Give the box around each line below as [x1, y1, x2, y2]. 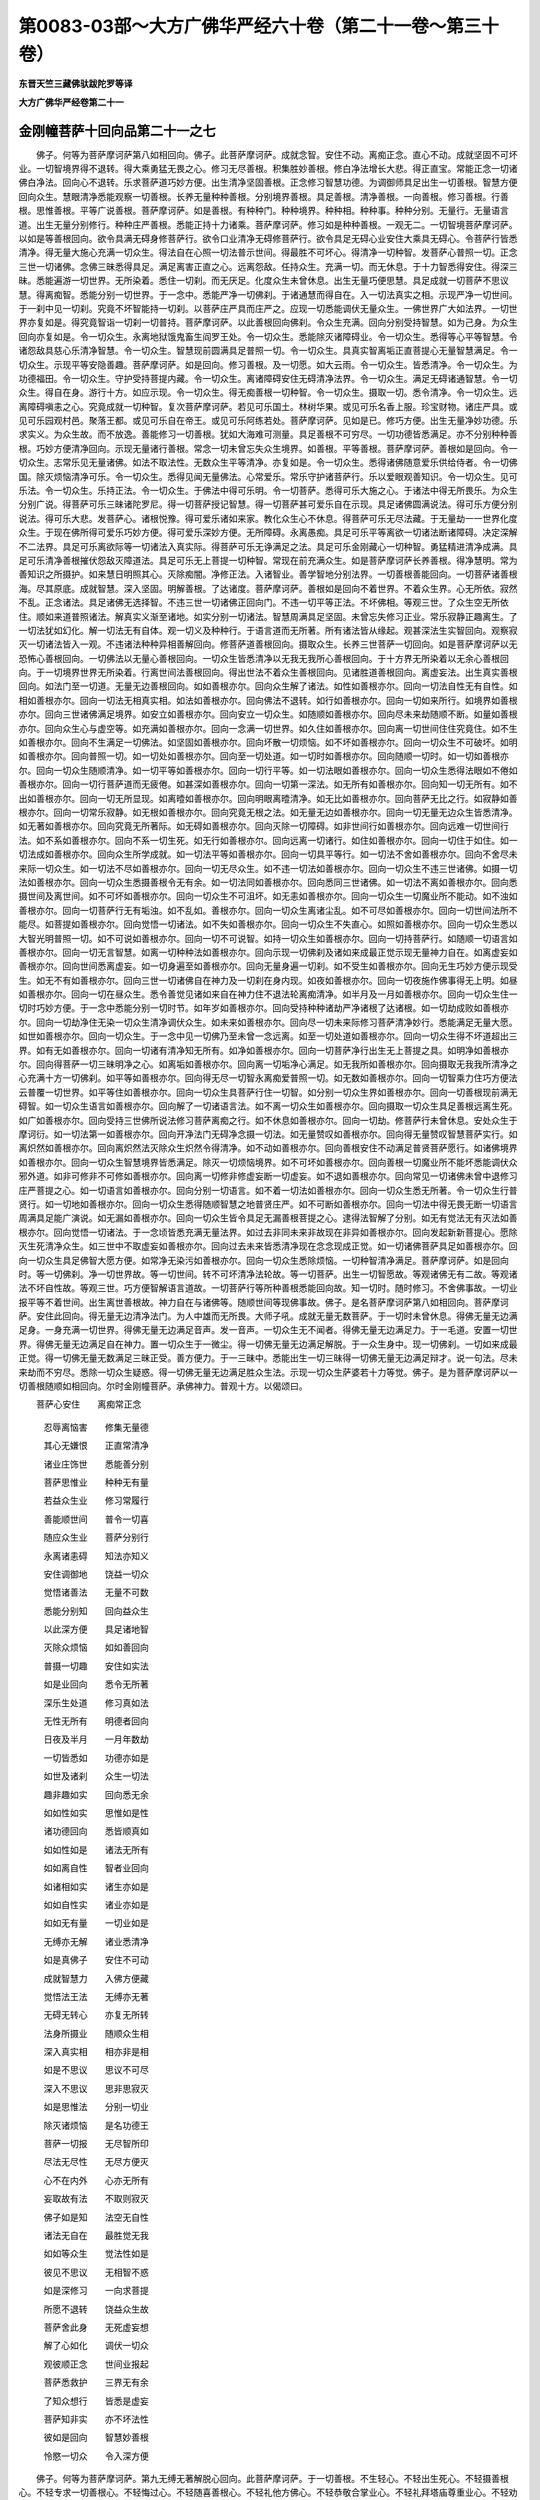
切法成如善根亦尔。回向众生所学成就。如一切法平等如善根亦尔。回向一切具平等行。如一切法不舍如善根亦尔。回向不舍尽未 [18, 848, 518, 860]
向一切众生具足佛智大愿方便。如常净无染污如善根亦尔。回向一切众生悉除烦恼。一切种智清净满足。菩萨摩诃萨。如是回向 [18, 1254, 509, 1266]
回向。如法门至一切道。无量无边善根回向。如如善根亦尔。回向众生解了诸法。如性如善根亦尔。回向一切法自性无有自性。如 [18, 680, 518, 692]
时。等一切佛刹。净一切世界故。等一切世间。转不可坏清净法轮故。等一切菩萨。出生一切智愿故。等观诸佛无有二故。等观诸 [18, 1268, 518, 1280]
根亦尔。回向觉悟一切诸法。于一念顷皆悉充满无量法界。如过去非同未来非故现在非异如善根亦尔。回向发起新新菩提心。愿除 [18, 1226, 518, 1238]
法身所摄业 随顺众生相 [43, 2027, 149, 2039]
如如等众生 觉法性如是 [43, 2248, 149, 2260]
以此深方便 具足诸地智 [43, 1623, 149, 1635]
